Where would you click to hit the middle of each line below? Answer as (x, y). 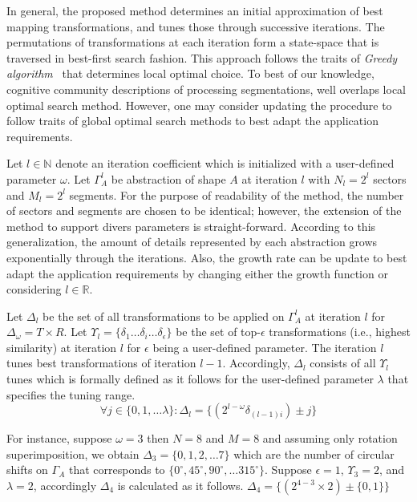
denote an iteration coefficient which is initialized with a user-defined (225, 163)
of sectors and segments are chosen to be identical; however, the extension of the (204, 211)
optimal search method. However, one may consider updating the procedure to (199, 105)
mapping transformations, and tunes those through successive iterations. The (196, 26)
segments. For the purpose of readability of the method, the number (237, 194)
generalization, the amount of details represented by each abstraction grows (192, 242)
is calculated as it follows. (180, 486)
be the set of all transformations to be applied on (164, 316)
